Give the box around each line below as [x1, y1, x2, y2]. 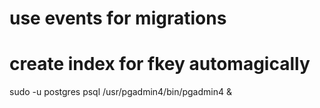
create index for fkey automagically [9, 53, 311, 76]
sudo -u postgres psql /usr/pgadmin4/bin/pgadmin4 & [9, 86, 232, 98]
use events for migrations [9, 7, 227, 30]
